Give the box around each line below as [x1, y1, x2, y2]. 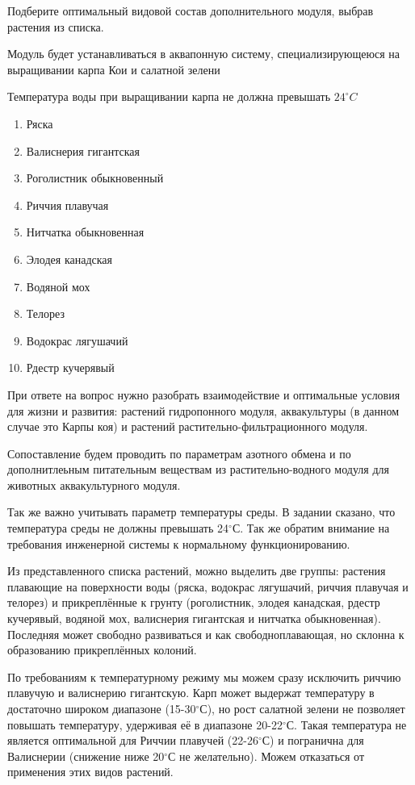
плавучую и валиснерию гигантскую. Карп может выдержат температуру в [7, 684, 375, 701]
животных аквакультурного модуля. [7, 476, 181, 493]
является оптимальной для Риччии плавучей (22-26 [7, 732, 258, 749]
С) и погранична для [262, 732, 364, 749]
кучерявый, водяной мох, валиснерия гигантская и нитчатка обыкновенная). [7, 610, 381, 627]
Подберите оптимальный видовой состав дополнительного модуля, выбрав [7, 2, 374, 19]
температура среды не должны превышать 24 [7, 520, 229, 537]
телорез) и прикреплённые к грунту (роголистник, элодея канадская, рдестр [7, 594, 380, 611]
